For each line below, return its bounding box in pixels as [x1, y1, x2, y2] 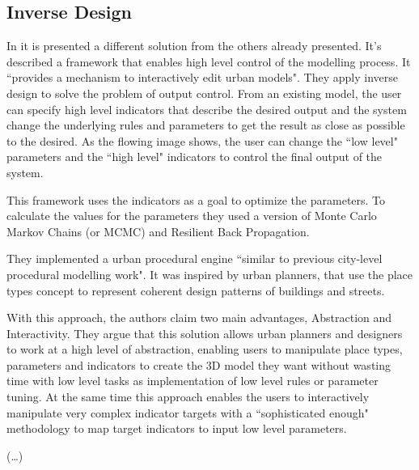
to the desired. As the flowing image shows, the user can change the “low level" [6, 132, 398, 149]
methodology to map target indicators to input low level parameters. [6, 420, 347, 437]
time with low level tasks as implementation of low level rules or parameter [6, 372, 379, 389]
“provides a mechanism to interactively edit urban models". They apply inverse [6, 69, 399, 86]
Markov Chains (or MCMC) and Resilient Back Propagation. [6, 222, 310, 239]
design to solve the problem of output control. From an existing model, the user [6, 84, 402, 101]
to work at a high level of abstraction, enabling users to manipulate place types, [6, 341, 403, 358]
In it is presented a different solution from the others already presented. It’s [6, 37, 382, 54]
